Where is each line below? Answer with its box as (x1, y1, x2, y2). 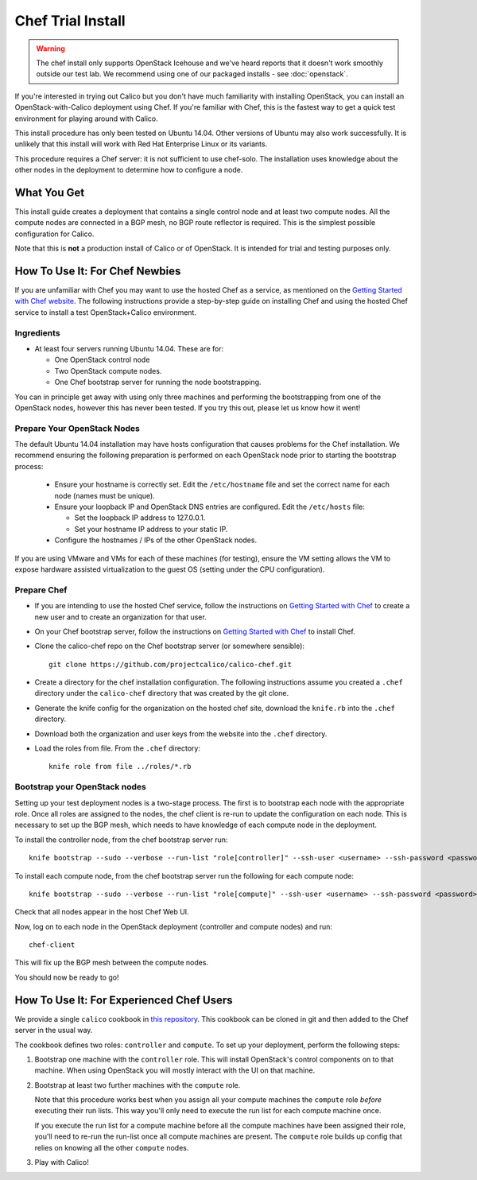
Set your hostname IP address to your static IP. (74, 524, 228, 534)
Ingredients (14, 327, 60, 338)
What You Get (14, 185, 85, 199)
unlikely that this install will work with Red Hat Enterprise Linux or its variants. (14, 139, 268, 149)
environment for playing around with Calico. (14, 114, 158, 123)
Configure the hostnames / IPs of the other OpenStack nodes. (54, 535, 258, 545)
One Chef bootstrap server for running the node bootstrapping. (54, 378, 262, 387)
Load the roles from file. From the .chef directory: (34, 743, 200, 753)
